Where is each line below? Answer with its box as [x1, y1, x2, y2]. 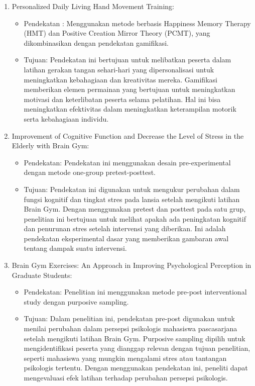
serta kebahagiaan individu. [24, 113, 109, 124]
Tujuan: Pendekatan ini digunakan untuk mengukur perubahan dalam [24, 183, 240, 194]
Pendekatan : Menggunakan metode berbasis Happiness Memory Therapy [24, 18, 251, 28]
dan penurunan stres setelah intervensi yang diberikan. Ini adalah [24, 223, 226, 234]
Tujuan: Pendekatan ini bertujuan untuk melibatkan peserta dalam [24, 54, 231, 65]
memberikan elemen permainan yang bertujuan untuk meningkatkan [24, 84, 235, 94]
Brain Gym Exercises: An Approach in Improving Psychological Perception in [12, 260, 251, 270]
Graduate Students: [12, 269, 72, 280]
